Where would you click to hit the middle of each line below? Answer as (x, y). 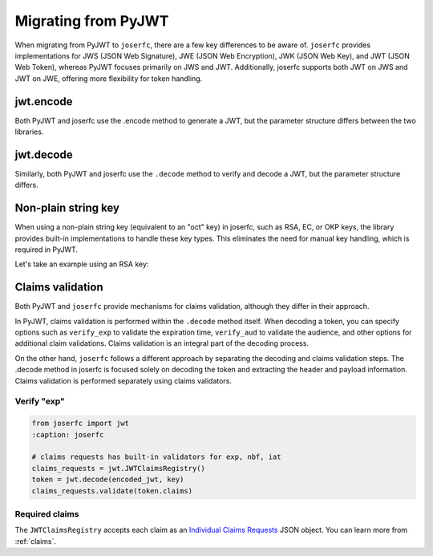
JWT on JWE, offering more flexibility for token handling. (109, 78)
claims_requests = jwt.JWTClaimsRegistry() (119, 468)
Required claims (47, 513)
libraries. (29, 132)
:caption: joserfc (68, 434)
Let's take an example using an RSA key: (82, 264)
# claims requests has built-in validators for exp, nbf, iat (156, 457)
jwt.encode (44, 101)
